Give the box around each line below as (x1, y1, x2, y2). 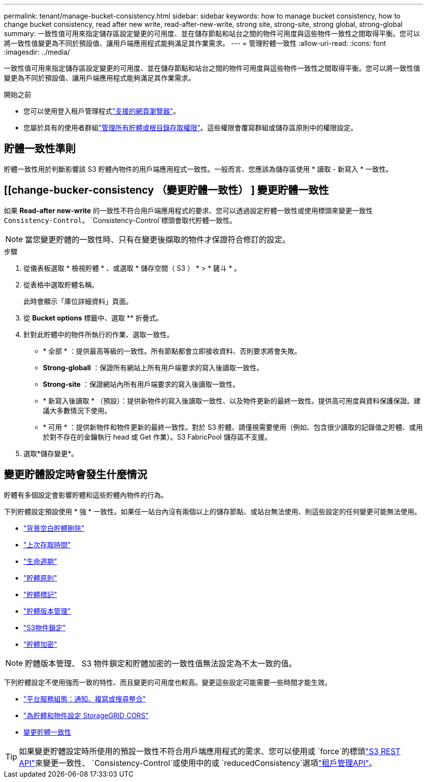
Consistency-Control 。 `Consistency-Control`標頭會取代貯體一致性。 (4, 216, 236, 224)
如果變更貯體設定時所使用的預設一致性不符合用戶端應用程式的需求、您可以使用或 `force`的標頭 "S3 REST (19, 746, 401, 756)
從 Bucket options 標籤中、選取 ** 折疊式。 (23, 313, 163, 322)
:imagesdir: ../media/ (4, 48, 70, 56)
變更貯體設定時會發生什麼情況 (4, 468, 147, 481)
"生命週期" (23, 557, 58, 565)
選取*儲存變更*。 (23, 449, 78, 458)
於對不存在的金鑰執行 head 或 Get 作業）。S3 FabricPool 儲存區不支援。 (43, 432, 272, 441)
